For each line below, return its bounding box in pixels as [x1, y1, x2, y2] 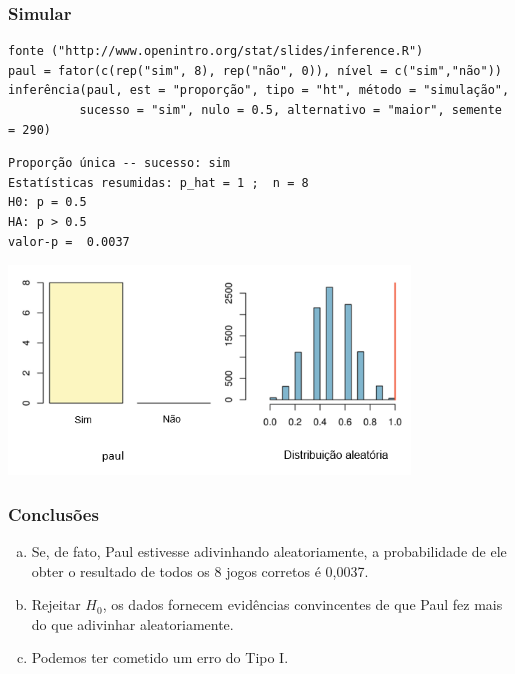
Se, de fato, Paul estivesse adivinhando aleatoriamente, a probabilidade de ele [31, 540, 507, 561]
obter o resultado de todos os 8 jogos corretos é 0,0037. [31, 560, 369, 581]
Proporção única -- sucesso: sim [8, 156, 230, 171]
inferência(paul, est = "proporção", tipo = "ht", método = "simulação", [8, 83, 510, 98]
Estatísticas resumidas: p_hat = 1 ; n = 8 [8, 175, 309, 190]
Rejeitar [31, 594, 81, 615]
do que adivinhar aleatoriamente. [31, 613, 234, 634]
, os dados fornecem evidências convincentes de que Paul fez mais [102, 594, 503, 615]
